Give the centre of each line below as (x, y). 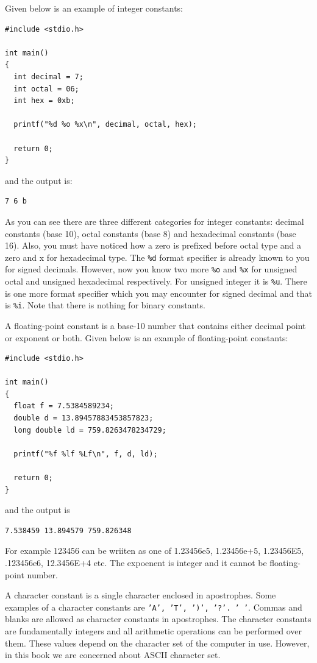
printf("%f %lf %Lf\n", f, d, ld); (86, 454)
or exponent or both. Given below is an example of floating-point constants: (147, 337)
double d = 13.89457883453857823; (84, 418)
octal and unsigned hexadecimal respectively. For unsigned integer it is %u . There (156, 281)
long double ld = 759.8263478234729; (90, 430)
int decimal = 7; (48, 76)
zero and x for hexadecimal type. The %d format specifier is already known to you (157, 257)
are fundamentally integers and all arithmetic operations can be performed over (153, 631)
